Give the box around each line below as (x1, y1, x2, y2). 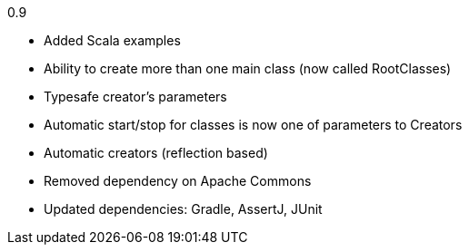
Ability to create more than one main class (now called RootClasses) (44, 61, 452, 76)
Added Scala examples (44, 33, 181, 48)
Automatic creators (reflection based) (44, 145, 268, 160)
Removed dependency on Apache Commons (44, 173, 312, 189)
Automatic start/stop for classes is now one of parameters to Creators (44, 117, 463, 132)
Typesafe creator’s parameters (44, 89, 227, 104)
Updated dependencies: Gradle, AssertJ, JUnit (44, 201, 323, 217)
